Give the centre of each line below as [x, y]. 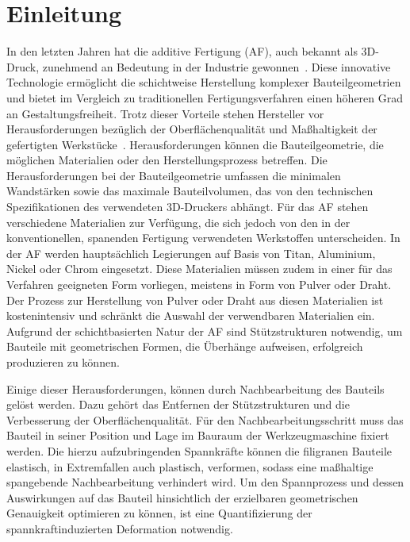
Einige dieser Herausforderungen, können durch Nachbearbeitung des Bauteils [195, 388]
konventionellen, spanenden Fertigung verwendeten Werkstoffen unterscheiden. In [203, 238]
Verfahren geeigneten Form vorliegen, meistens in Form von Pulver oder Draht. [199, 284]
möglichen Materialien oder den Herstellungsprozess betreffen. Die [167, 160]
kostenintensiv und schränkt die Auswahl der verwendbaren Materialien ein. [191, 315]
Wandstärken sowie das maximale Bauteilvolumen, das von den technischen [190, 191]
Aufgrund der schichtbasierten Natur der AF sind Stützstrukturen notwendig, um [205, 331]
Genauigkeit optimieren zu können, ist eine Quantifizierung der [159, 513]
